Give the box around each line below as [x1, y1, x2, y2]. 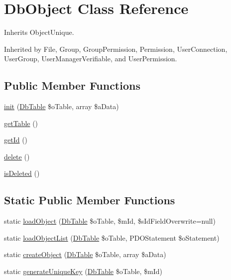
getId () [4, 135, 28, 145]
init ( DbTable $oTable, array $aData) [4, 101, 119, 112]
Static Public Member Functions [4, 192, 175, 208]
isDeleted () [4, 168, 40, 178]
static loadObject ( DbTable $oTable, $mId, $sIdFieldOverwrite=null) [4, 216, 216, 226]
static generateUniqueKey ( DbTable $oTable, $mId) [4, 266, 163, 277]
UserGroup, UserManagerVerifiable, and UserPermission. [4, 53, 177, 64]
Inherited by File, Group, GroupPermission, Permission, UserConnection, [4, 43, 228, 54]
